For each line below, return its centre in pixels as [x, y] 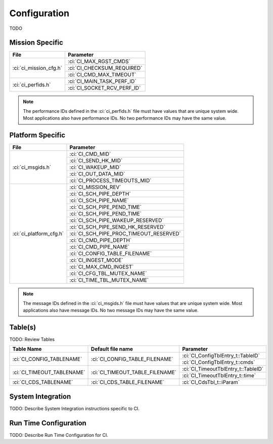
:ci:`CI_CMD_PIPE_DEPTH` [101, 240]
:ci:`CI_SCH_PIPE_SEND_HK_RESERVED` [117, 227]
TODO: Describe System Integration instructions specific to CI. [75, 408]
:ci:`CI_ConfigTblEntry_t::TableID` [221, 356]
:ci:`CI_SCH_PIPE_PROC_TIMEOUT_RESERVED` [125, 234]
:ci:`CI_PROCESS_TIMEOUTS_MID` [110, 181]
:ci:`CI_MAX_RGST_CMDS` [99, 62]
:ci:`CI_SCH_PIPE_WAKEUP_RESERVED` [117, 220]
